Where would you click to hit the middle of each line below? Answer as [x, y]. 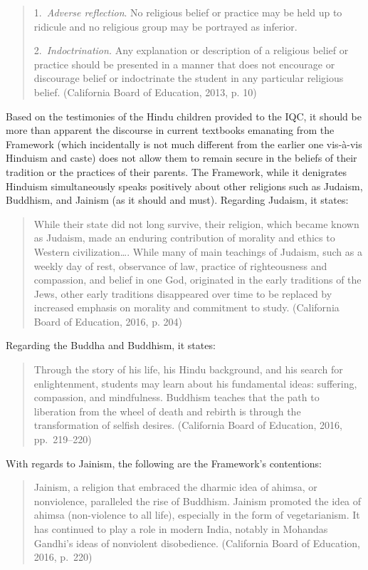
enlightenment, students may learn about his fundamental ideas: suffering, [195, 383]
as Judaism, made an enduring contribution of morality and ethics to [184, 238]
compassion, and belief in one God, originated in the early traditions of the [198, 280]
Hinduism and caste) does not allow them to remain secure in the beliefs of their [182, 158]
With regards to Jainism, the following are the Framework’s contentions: [164, 463]
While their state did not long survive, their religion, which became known [196, 223]
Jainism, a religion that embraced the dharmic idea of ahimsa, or [175, 487]
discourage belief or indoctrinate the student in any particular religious [189, 78]
